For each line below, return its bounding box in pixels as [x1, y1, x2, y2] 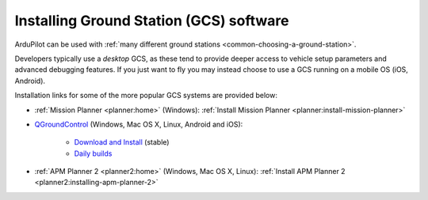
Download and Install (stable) [74, 138, 170, 147]
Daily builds [74, 149, 113, 158]
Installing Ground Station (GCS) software [14, 12, 289, 29]
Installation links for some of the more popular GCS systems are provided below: [14, 91, 277, 100]
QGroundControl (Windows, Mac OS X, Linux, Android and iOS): [34, 119, 243, 129]
